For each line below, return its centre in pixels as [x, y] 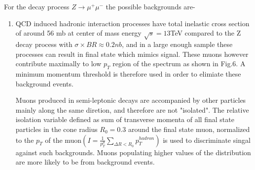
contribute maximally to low [58, 64]
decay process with [44, 44]
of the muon [63, 140]
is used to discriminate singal [207, 140]
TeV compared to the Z [206, 33]
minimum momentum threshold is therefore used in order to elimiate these [128, 73]
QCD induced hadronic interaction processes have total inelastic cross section [132, 23]
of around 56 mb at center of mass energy [78, 33]
